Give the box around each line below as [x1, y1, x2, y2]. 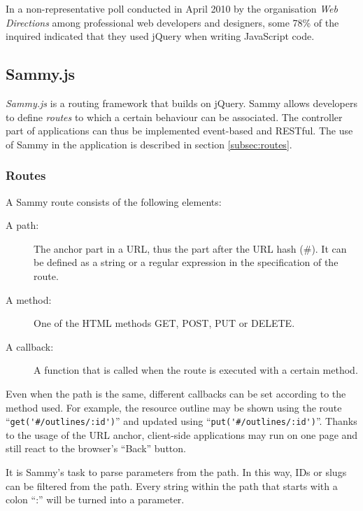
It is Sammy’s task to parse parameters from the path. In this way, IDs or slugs [6, 464, 347, 479]
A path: [6, 218, 39, 232]
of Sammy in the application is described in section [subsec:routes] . [6, 136, 292, 151]
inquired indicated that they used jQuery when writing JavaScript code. [6, 29, 315, 43]
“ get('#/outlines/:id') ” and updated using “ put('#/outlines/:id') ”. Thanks [6, 414, 357, 428]
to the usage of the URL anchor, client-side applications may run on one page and [6, 427, 358, 442]
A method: [6, 292, 52, 307]
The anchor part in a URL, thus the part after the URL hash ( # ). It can [34, 241, 347, 255]
